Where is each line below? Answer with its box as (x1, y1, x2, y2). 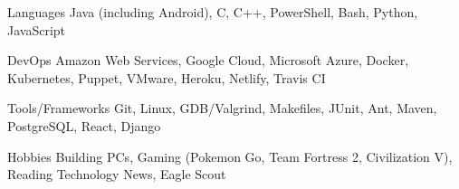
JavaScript (7, 20, 66, 39)
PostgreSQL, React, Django (7, 116, 161, 135)
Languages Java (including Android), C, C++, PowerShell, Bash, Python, (7, 3, 418, 21)
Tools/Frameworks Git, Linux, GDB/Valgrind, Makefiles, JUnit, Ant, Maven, (7, 99, 437, 118)
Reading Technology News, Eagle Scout (7, 165, 226, 184)
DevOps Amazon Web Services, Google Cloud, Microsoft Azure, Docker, (7, 51, 409, 70)
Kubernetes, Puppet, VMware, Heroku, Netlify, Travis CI (7, 68, 326, 87)
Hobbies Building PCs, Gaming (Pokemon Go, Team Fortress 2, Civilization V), (7, 146, 453, 165)
